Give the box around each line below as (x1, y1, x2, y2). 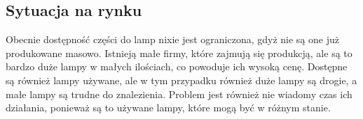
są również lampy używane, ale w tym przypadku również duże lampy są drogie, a (6, 72, 357, 87)
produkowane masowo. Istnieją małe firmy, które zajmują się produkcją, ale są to (6, 45, 352, 60)
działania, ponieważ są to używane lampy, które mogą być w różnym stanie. (6, 100, 331, 115)
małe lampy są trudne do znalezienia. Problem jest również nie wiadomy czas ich (6, 86, 352, 101)
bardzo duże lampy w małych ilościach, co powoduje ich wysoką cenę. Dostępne (6, 59, 348, 74)
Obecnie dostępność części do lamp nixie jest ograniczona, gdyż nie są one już (6, 32, 339, 47)
